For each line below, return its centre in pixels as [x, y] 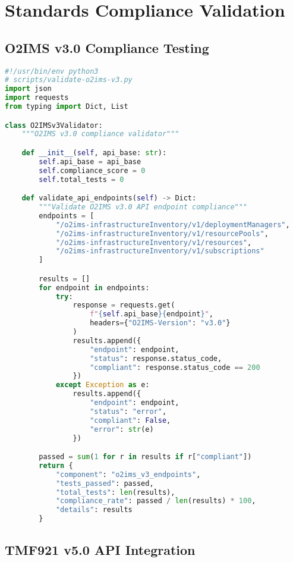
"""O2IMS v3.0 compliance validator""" [100, 134]
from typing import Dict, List [67, 107]
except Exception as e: [103, 385]
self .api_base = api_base [90, 161]
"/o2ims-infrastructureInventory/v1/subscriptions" [160, 251]
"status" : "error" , [128, 411]
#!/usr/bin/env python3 [52, 71]
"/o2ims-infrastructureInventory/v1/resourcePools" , [162, 233]
